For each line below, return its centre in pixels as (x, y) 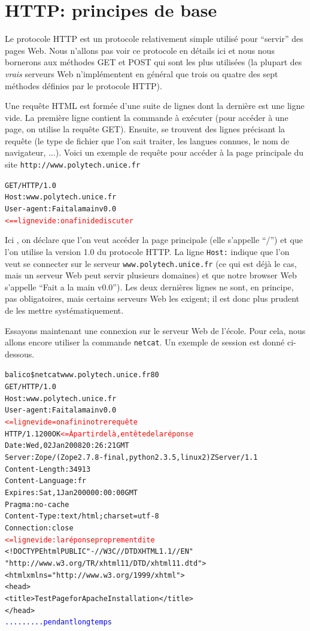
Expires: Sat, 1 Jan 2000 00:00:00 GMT (71, 493)
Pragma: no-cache (37, 504)
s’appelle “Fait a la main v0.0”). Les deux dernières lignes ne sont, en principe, (149, 286)
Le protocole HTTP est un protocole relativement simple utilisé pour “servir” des (154, 39)
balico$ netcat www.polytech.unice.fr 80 (82, 375)
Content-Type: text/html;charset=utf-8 (82, 516)
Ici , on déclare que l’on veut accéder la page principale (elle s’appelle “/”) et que (154, 240)
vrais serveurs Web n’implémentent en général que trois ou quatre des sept (142, 73)
